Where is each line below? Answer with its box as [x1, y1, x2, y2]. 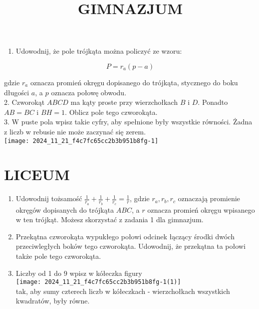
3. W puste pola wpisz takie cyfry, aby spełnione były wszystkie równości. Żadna [4, 116, 252, 127]
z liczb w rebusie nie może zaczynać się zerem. [4, 126, 146, 136]
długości [4, 87, 29, 97]
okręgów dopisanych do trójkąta [16, 204, 114, 215]
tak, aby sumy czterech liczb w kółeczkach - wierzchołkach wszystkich [16, 285, 230, 296]
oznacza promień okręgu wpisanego [147, 204, 255, 215]
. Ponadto [197, 97, 228, 107]
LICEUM [4, 164, 70, 185]
